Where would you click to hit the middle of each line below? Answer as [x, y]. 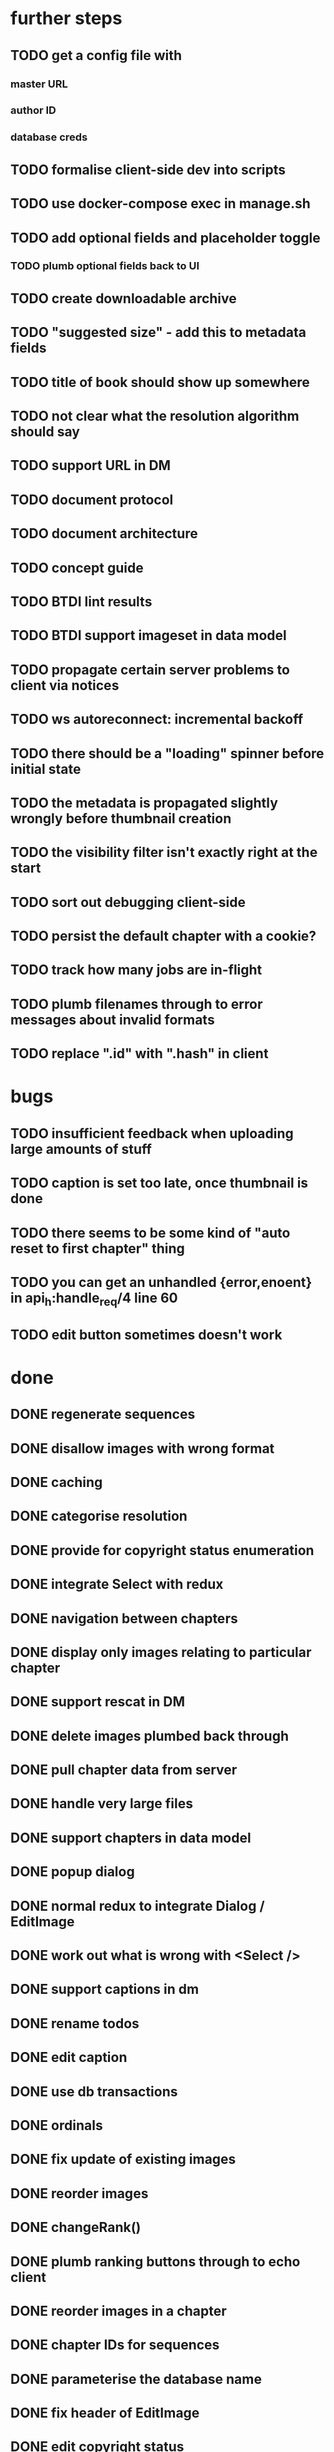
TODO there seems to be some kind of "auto [150, 1232]
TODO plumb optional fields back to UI [105, 266]
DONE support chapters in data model [131, 1837]
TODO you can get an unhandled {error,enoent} [161, 1282]
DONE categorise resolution [99, 1516]
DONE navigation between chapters [124, 1618]
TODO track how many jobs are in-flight [136, 970]
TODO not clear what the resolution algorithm [155, 416]
